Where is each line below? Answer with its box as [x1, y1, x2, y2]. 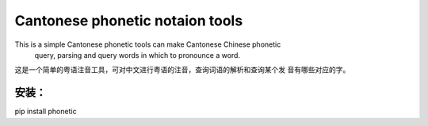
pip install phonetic [14, 107, 77, 116]
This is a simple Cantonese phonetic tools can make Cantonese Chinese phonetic [14, 40, 281, 49]
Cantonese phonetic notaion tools [14, 12, 243, 29]
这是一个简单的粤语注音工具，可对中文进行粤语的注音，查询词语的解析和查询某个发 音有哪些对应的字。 [14, 65, 350, 74]
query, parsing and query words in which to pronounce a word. [34, 50, 241, 59]
